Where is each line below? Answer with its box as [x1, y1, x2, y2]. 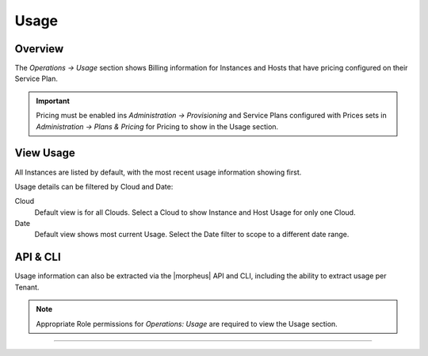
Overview [14, 42, 64, 56]
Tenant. [14, 282, 40, 292]
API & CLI [14, 251, 61, 264]
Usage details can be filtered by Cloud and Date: [14, 182, 174, 191]
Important [36, 96, 71, 105]
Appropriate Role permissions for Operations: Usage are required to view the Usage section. [36, 319, 338, 328]
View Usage [14, 147, 75, 160]
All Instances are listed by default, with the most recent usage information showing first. [14, 167, 302, 177]
